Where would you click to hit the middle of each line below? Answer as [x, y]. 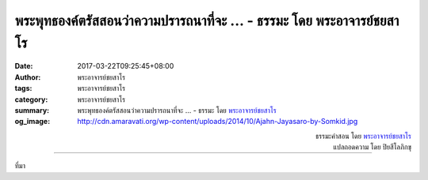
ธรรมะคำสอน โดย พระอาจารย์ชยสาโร [363, 136]
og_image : [32, 122]
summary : [32, 110]
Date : [24, 66]
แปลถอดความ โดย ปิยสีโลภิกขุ [372, 147]
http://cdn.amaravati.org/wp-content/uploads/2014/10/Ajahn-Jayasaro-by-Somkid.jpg [218, 122]
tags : [23, 88]
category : [31, 99]
